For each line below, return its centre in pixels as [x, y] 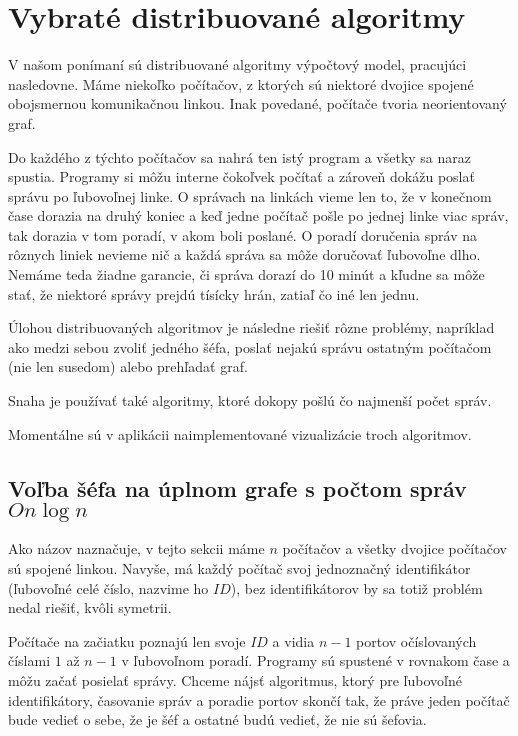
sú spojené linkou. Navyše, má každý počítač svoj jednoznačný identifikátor [239, 568]
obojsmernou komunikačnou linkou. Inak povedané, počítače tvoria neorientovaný [257, 103]
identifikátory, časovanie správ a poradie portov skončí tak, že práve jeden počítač [259, 699]
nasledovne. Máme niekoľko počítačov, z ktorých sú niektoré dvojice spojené [241, 83]
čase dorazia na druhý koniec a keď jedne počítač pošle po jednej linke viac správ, [258, 215]
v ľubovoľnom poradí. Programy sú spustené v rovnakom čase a [315, 660]
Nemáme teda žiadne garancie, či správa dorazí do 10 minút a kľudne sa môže [246, 274]
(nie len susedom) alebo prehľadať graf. [128, 366]
